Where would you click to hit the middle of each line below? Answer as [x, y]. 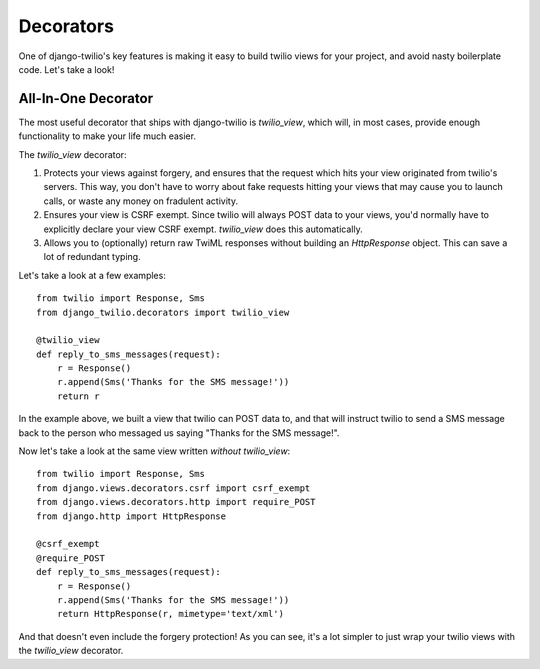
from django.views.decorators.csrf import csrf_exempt [173, 488]
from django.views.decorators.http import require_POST [176, 502]
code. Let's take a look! [66, 69]
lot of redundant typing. [92, 257]
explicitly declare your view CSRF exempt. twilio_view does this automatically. [203, 229]
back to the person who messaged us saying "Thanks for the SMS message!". [179, 432]
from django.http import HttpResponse [131, 516]
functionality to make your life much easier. [107, 136]
